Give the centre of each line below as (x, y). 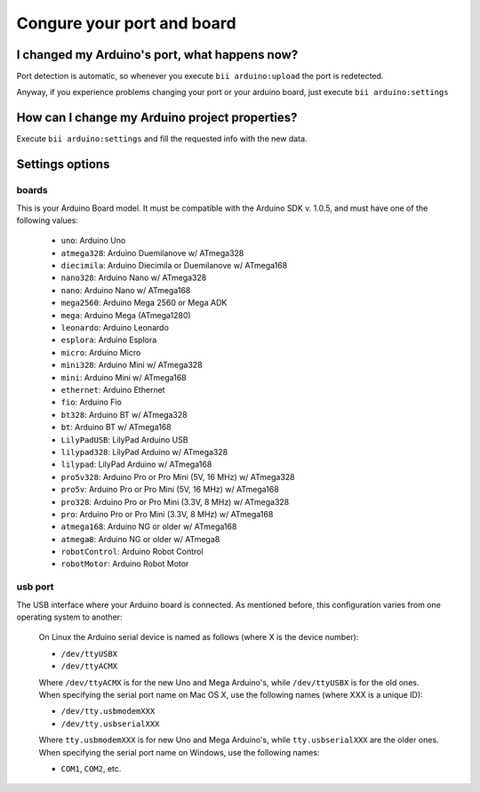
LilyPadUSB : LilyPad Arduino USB (124, 439)
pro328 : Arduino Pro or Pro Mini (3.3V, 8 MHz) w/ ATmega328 (175, 501)
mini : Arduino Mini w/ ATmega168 (124, 377)
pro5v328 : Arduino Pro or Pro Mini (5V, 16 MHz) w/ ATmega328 (178, 476)
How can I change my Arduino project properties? (157, 118)
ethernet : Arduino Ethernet (113, 389)
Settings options (63, 164)
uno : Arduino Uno (93, 241)
